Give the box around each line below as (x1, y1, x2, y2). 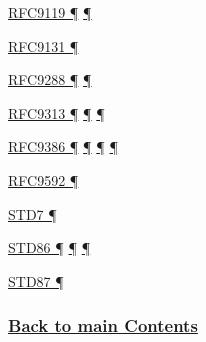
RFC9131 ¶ (8, 35, 79, 56)
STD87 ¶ (8, 270, 64, 291)
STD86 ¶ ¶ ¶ (8, 237, 91, 258)
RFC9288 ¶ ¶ (8, 69, 92, 90)
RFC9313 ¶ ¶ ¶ (8, 102, 105, 123)
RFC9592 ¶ (8, 169, 79, 190)
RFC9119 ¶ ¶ (8, 2, 92, 22)
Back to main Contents (8, 313, 198, 338)
